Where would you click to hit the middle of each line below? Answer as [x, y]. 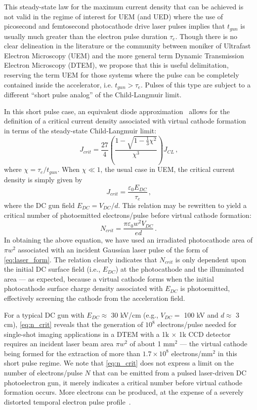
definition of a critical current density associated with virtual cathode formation [125, 121]
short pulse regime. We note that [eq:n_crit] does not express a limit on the [119, 363]
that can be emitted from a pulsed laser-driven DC [170, 373]
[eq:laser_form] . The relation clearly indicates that [81, 259]
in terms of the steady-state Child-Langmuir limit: [80, 130]
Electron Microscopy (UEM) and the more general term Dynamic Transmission [124, 55]
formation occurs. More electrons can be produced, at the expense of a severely [124, 392]
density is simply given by [43, 179]
